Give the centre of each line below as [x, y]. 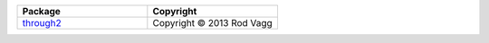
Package [41, 11]
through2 [42, 23]
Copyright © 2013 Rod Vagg [213, 23]
